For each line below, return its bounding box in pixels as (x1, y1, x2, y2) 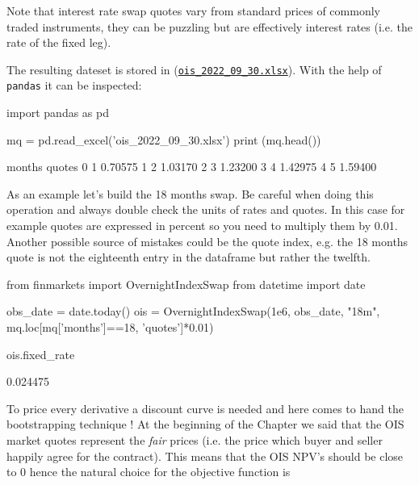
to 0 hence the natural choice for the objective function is (6, 463, 291, 480)
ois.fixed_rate (6, 345, 75, 362)
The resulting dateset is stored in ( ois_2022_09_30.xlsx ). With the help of (6, 61, 382, 77)
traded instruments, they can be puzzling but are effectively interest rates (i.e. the (6, 18, 413, 35)
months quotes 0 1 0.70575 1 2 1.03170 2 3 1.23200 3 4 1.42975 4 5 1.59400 (6, 158, 377, 175)
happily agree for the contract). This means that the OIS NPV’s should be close (6, 447, 404, 464)
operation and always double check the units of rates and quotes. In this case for (6, 201, 405, 218)
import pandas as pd (6, 104, 109, 121)
